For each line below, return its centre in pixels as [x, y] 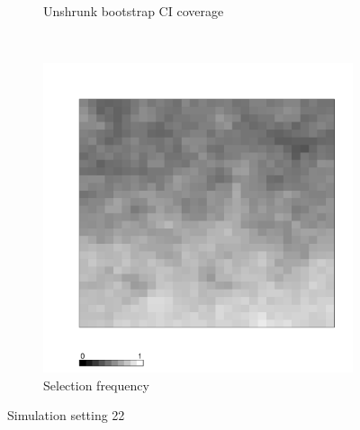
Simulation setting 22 [66, 415]
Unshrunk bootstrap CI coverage [134, 11]
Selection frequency [96, 385]
